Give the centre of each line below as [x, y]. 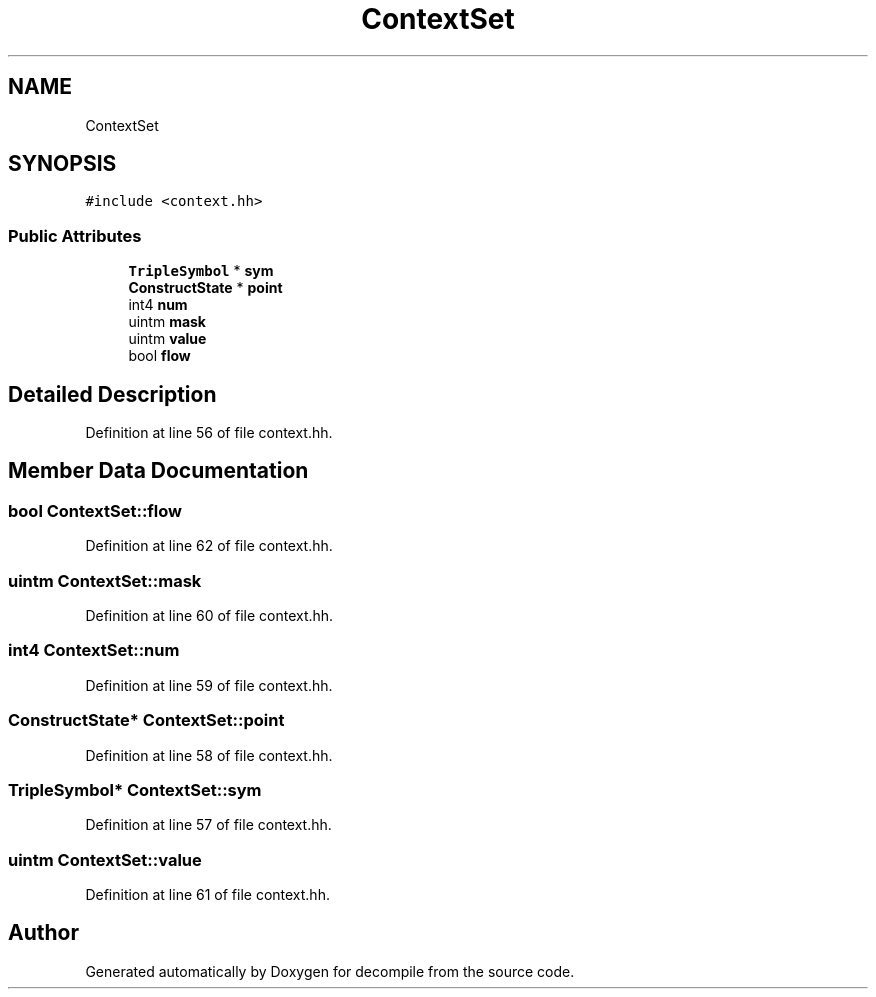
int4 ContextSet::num [94, 650]
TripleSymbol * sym [201, 271]
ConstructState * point [205, 288]
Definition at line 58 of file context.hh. [209, 755]
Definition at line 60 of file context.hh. [209, 615]
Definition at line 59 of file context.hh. [209, 685]
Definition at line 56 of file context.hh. [209, 433]
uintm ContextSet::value [105, 859]
